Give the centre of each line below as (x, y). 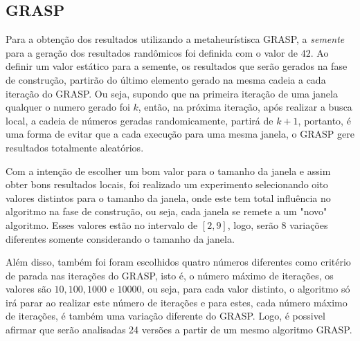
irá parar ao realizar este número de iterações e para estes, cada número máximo (177, 302)
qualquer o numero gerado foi (68, 107)
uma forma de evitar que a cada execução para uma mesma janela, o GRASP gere (180, 134)
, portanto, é (324, 120)
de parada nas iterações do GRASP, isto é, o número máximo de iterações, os (170, 275)
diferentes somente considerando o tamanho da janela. (120, 238)
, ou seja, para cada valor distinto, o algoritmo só (246, 289)
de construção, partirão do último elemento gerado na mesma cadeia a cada (166, 79)
